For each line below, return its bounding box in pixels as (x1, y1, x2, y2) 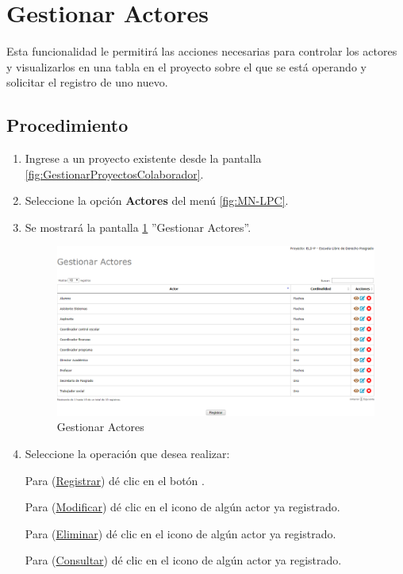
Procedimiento (6, 113, 129, 137)
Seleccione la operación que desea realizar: (25, 445, 230, 462)
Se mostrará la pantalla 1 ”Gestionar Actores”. (25, 218, 251, 235)
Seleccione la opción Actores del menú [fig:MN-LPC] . (25, 192, 289, 209)
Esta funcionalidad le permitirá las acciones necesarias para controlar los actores (6, 43, 397, 60)
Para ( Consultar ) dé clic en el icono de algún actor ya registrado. (25, 552, 342, 568)
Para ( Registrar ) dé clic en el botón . (25, 472, 205, 488)
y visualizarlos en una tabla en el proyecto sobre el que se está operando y (6, 58, 367, 75)
